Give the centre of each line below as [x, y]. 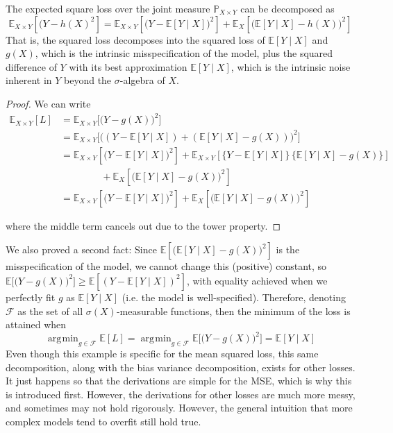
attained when [36, 324]
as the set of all [50, 311]
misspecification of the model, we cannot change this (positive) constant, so [166, 266]
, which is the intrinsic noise [291, 66]
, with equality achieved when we [257, 280]
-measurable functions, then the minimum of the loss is [233, 311]
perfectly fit [31, 297]
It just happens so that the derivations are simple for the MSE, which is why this [179, 381]
